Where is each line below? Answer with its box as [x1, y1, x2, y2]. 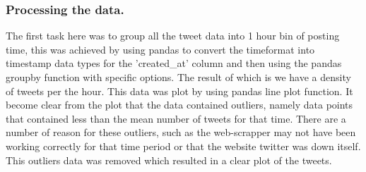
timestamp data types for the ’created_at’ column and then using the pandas [6, 56, 342, 70]
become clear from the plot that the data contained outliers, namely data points [6, 97, 353, 112]
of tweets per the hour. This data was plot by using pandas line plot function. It [6, 83, 353, 98]
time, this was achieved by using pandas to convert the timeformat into [6, 42, 315, 56]
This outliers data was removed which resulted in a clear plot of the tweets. [6, 152, 332, 167]
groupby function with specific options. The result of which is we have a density [6, 70, 351, 84]
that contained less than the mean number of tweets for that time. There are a [6, 111, 346, 125]
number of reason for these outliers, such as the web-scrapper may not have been [6, 125, 356, 140]
